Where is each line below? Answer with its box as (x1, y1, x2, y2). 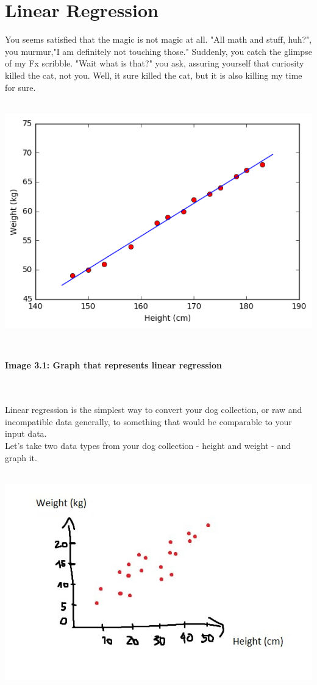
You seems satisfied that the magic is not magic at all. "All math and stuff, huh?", (5, 33, 312, 46)
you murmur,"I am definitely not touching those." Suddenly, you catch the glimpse (5, 45, 312, 57)
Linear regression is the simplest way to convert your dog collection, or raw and (5, 403, 302, 416)
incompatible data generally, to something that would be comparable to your (5, 415, 292, 428)
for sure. (5, 81, 36, 93)
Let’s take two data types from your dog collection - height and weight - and (5, 439, 291, 451)
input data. (5, 427, 47, 440)
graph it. (5, 451, 37, 464)
